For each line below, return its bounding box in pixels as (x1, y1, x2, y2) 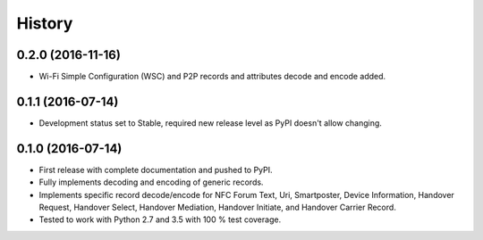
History (16, 13, 73, 33)
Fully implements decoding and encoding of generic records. (38, 177, 264, 187)
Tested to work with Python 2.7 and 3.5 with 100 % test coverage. (38, 214, 282, 225)
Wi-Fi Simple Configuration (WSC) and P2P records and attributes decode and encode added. (38, 71, 386, 82)
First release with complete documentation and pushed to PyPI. (38, 164, 273, 175)
